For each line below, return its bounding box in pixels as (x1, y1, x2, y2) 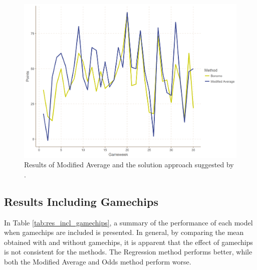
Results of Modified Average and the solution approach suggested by (24, 159, 234, 170)
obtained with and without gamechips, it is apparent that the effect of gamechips (4, 236, 253, 247)
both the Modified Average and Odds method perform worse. (4, 256, 191, 267)
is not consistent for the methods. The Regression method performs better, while (4, 246, 252, 257)
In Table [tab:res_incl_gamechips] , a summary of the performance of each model (4, 217, 253, 227)
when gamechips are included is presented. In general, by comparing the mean (4, 227, 244, 237)
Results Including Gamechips (4, 193, 158, 209)
